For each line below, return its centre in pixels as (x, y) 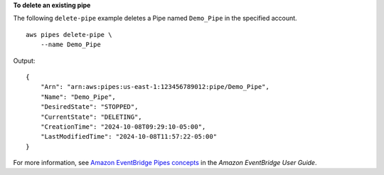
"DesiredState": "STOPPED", (89, 107)
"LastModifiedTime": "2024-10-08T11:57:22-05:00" (128, 137)
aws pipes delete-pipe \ (69, 35)
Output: (24, 60)
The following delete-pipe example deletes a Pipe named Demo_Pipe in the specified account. (155, 18)
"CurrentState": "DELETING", (91, 117)
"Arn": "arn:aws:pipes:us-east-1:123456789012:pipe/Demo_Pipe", (155, 87)
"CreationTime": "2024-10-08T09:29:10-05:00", (123, 127)
